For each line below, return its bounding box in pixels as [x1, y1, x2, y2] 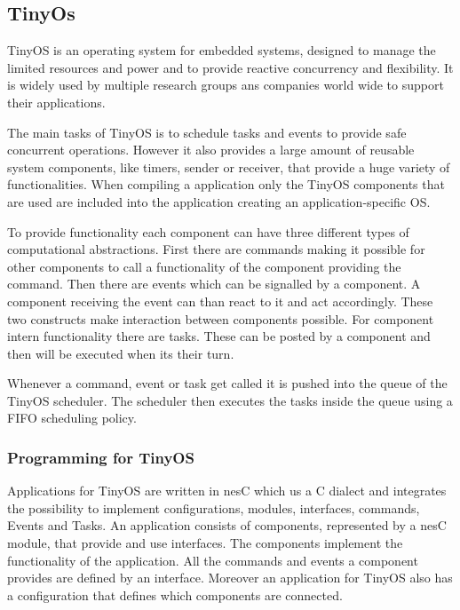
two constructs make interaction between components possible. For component [7, 309, 434, 328]
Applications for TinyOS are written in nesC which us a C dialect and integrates [7, 481, 447, 500]
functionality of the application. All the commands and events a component [7, 551, 418, 569]
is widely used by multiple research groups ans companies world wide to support [7, 75, 444, 94]
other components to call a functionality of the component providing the [7, 257, 401, 275]
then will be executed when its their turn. [7, 344, 234, 362]
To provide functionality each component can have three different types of [7, 222, 409, 241]
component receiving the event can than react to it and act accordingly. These [7, 291, 433, 310]
